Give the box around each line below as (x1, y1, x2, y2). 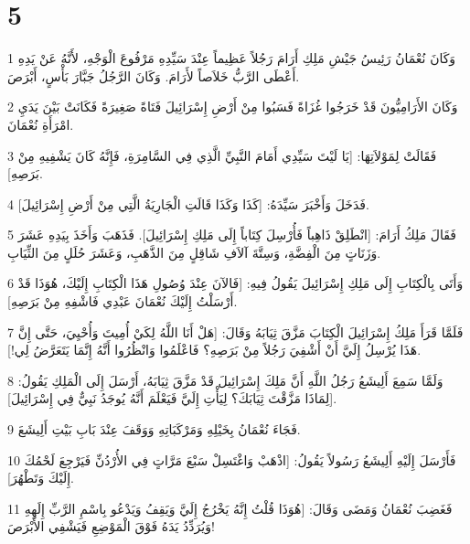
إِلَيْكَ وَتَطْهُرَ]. (7, 468, 74, 487)
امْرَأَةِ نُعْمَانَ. (7, 114, 74, 133)
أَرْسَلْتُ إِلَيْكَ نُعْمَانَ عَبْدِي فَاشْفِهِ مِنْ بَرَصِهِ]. (7, 292, 238, 311)
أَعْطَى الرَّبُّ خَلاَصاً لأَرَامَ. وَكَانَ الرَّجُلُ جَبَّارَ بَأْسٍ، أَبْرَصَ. (7, 66, 300, 85)
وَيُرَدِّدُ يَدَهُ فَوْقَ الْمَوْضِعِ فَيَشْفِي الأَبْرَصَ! (7, 517, 215, 536)
